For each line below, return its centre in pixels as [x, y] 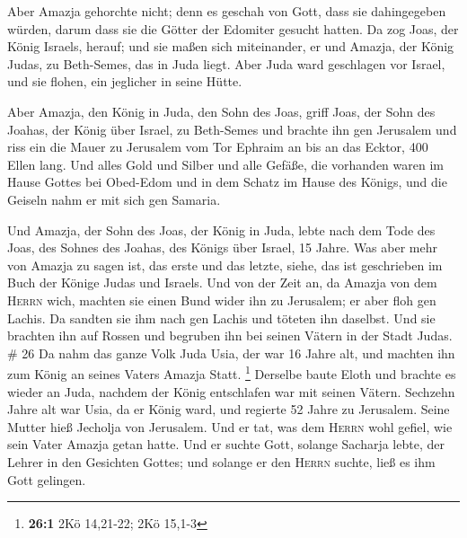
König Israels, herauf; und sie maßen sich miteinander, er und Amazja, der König [231, 46]
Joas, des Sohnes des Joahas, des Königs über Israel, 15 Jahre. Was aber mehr [222, 247]
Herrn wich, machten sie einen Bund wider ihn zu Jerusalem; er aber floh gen [222, 300]
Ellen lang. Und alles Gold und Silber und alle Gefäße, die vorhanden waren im [225, 164]
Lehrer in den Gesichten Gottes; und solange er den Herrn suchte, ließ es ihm [221, 461]
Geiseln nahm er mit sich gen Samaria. [114, 199]
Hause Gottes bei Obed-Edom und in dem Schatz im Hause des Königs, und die [227, 182]
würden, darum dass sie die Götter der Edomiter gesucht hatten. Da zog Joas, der [233, 28]
